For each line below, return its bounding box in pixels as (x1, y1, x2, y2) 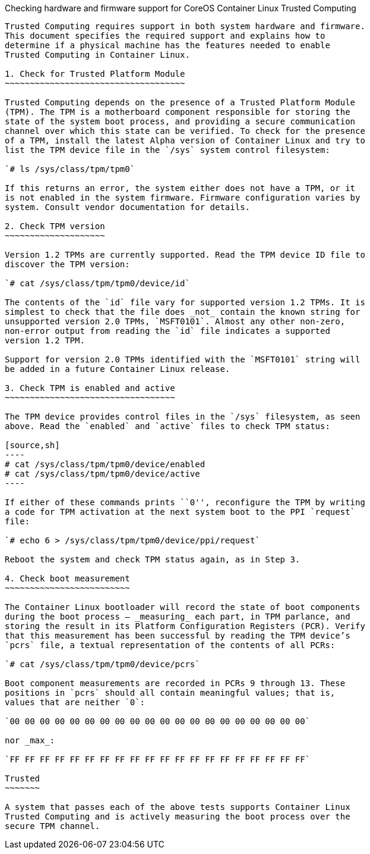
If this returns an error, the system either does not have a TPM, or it (5, 183, 356, 193)
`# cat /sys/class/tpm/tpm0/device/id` (5, 279, 190, 288)
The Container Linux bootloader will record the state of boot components (5, 602, 360, 612)
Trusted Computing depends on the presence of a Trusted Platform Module (5, 98, 356, 107)
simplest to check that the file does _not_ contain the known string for (5, 307, 360, 317)
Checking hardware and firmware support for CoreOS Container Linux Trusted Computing (5, 3, 356, 13)
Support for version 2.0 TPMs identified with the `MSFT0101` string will (5, 355, 360, 364)
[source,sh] (5, 440, 60, 450)
